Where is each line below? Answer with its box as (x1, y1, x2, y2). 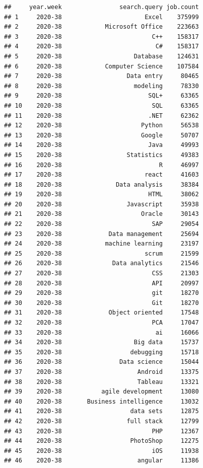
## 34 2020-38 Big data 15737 (4, 339, 199, 346)
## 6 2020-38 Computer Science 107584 (4, 62, 199, 70)
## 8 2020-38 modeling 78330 (4, 82, 199, 90)
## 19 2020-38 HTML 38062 (4, 191, 199, 198)
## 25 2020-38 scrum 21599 (4, 250, 199, 257)
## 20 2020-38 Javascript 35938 (4, 200, 199, 208)
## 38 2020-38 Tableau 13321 (4, 378, 199, 385)
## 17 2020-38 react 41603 (4, 171, 199, 179)
